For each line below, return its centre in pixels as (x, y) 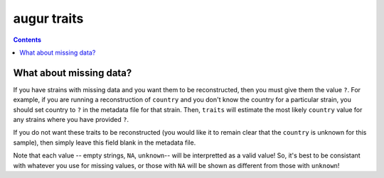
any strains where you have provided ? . (71, 120)
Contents (27, 40)
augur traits (48, 18)
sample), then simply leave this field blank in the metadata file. (105, 143)
